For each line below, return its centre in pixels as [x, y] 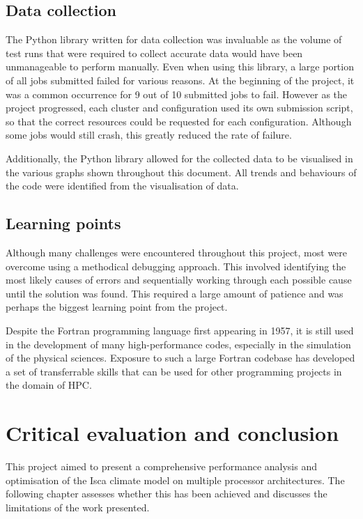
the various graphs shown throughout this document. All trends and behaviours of [181, 172]
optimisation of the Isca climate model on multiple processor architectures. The [175, 480]
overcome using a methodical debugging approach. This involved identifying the [176, 266]
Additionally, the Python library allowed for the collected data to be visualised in [179, 158]
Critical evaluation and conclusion [172, 433]
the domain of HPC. [49, 385]
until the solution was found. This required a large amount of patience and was [175, 293]
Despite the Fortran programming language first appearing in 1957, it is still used [180, 330]
